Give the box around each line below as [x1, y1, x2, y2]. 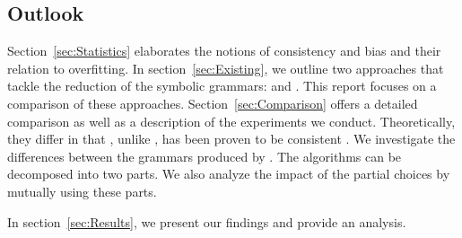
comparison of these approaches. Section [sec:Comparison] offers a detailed [7, 93, 418, 112]
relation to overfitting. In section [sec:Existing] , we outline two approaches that [7, 58, 444, 77]
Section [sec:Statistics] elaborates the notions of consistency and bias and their [7, 41, 441, 60]
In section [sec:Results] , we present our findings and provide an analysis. [7, 212, 406, 231]
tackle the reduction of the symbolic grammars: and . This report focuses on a [7, 76, 437, 95]
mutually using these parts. [7, 181, 157, 200]
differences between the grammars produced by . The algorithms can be [7, 146, 402, 165]
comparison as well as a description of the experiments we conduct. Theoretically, [7, 111, 456, 130]
